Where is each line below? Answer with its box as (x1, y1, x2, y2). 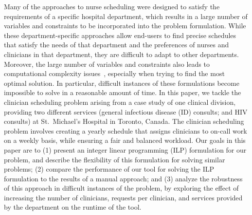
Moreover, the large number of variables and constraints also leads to (4, 59, 210, 69)
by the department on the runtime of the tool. (4, 202, 142, 212)
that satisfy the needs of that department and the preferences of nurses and (4, 39, 229, 50)
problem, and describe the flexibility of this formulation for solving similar (4, 154, 225, 164)
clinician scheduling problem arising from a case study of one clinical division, (4, 97, 236, 107)
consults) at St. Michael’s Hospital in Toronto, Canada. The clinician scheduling (4, 116, 244, 126)
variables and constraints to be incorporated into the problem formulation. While (4, 20, 246, 31)
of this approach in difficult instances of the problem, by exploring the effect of (4, 183, 239, 193)
